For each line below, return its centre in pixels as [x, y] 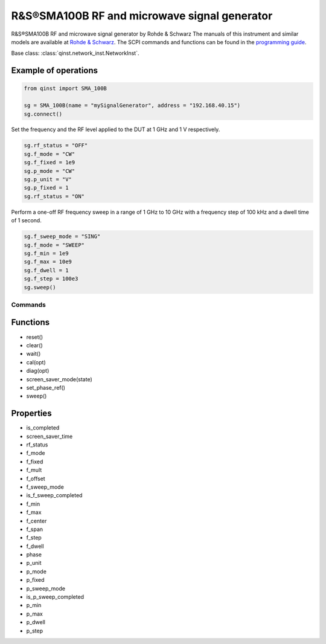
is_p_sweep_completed [55, 597]
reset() [35, 337]
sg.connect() [43, 114]
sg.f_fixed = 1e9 [50, 163]
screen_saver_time [50, 436]
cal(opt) [36, 362]
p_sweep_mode [46, 588]
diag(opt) [38, 371]
